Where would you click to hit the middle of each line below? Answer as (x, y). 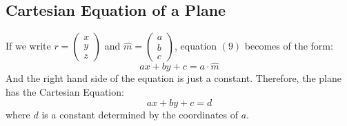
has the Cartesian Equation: (65, 92)
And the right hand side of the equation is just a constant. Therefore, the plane (173, 78)
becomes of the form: (289, 46)
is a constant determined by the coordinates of (140, 114)
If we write (28, 46)
